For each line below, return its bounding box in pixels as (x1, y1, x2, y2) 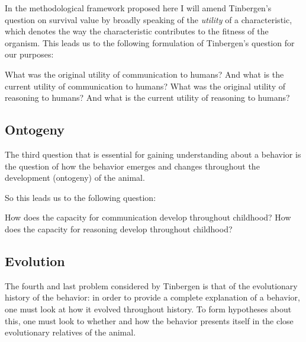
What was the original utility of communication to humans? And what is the (5, 68, 284, 80)
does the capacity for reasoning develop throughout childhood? (5, 222, 233, 235)
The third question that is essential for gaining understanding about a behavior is (5, 148, 301, 160)
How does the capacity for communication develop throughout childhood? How (5, 211, 291, 223)
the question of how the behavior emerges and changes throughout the (5, 159, 260, 172)
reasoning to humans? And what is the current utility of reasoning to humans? (5, 91, 290, 104)
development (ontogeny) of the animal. (5, 171, 145, 184)
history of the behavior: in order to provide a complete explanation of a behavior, (5, 291, 300, 303)
